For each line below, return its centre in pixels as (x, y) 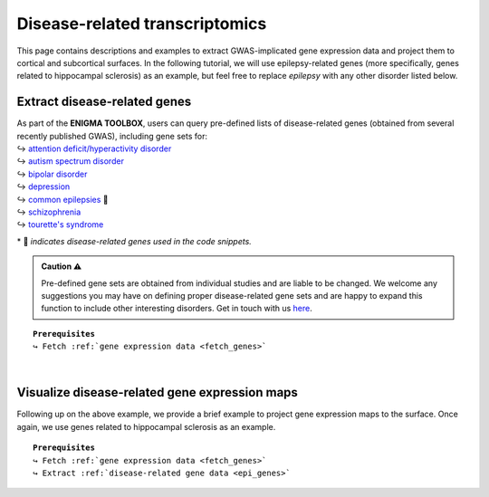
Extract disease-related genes (104, 102)
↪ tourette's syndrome (60, 225)
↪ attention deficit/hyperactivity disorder (94, 148)
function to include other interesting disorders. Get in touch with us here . (177, 309)
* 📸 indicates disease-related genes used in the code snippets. (134, 241)
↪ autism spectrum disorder (70, 161)
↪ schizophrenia (49, 212)
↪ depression (43, 186)
